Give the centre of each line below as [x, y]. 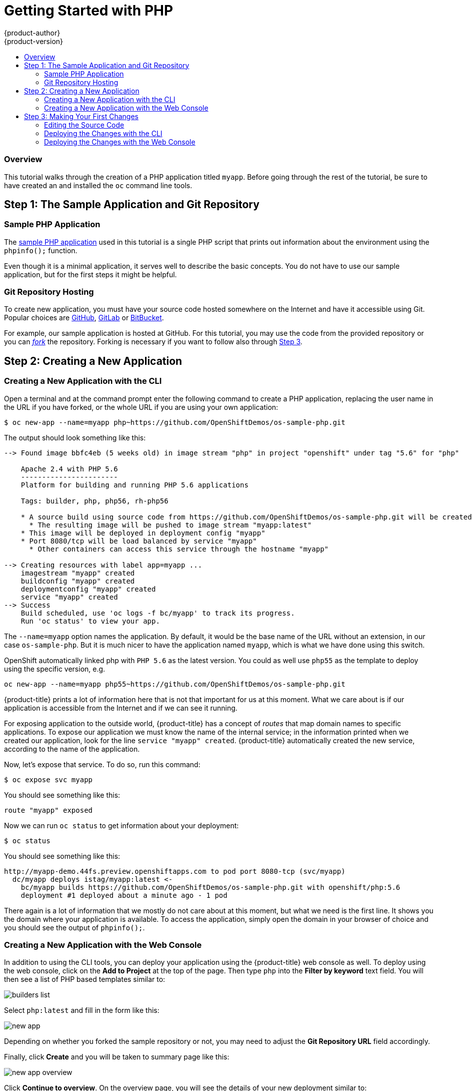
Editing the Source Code [84, 125]
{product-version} [34, 41]
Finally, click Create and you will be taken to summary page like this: [117, 1057]
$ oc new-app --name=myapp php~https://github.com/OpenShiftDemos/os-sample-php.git [175, 422]
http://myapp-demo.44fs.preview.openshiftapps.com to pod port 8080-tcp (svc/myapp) [175, 871]
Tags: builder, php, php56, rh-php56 [94, 501]
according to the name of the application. [72, 749]
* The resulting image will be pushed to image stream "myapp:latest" [170, 525]
